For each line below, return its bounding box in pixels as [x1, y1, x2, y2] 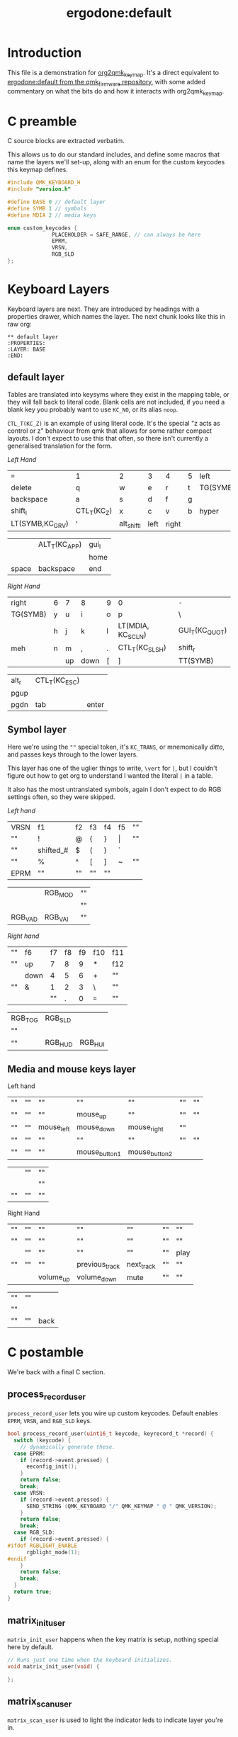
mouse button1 [76, 1146, 122, 1158]
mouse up [76, 1109, 107, 1121]
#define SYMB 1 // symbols [7, 205, 87, 212]
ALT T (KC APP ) [38, 540, 82, 550]
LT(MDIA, [118, 621, 149, 631]
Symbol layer [7, 724, 67, 736]
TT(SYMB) [178, 655, 214, 665]
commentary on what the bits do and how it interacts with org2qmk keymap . [7, 86, 225, 97]
